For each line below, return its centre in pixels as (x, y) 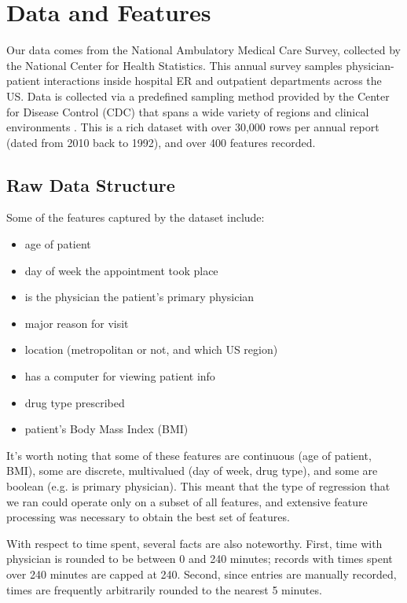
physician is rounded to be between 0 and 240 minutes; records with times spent (200, 559)
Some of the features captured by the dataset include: (136, 217)
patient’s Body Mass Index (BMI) (106, 429)
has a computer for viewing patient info (120, 376)
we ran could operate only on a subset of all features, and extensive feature (187, 501)
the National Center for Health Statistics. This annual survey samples (174, 65)
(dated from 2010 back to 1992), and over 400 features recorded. (161, 142)
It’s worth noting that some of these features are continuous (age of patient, (189, 455)
